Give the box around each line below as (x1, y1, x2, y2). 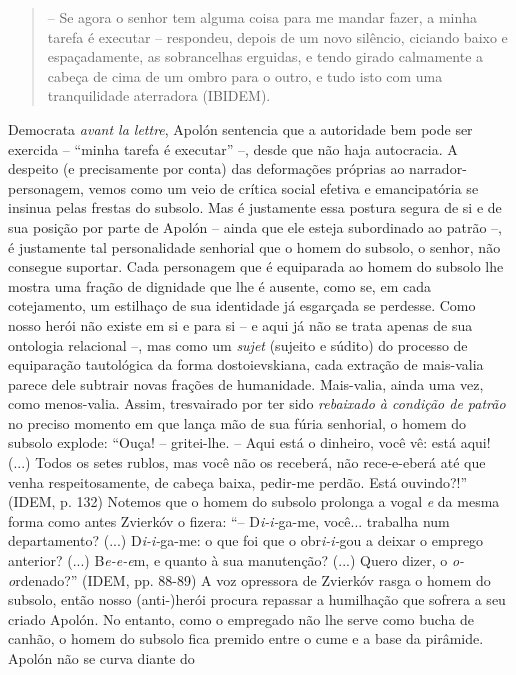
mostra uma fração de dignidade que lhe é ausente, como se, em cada (8, 275, 431, 296)
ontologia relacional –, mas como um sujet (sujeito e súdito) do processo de (8, 334, 468, 355)
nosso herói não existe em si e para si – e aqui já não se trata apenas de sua (8, 314, 473, 335)
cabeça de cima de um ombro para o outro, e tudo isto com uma (47, 65, 443, 86)
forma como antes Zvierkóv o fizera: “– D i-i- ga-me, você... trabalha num (8, 510, 450, 531)
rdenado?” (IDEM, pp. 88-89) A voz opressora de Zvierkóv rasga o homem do (15, 569, 491, 590)
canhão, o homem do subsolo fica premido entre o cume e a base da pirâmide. (8, 628, 484, 649)
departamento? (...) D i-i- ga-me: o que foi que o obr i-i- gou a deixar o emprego (8, 530, 484, 551)
